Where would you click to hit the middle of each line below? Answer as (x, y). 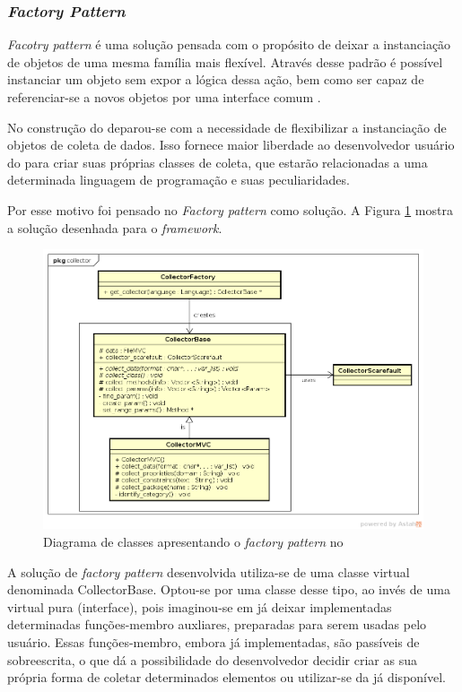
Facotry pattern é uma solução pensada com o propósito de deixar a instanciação (229, 44)
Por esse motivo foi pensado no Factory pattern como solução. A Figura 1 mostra (230, 209)
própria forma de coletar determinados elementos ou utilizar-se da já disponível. (227, 677)
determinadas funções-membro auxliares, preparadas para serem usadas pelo (217, 624)
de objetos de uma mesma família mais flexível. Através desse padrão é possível (225, 61)
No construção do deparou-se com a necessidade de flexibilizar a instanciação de (227, 127)
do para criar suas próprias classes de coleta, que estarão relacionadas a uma (218, 162)
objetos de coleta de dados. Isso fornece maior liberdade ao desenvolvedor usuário (231, 145)
